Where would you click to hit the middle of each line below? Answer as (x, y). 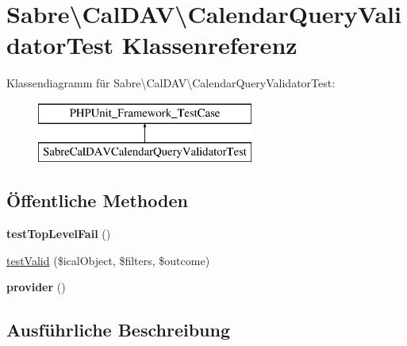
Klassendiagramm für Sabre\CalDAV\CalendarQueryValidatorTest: (171, 83)
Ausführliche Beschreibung (118, 330)
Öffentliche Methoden (97, 200)
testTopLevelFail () (59, 234)
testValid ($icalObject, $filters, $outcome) (108, 260)
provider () (36, 287)
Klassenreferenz (209, 45)
